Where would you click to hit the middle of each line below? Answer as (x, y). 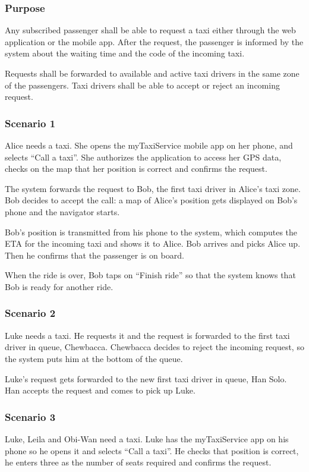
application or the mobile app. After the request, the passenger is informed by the (154, 41)
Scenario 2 (30, 313)
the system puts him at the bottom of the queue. (94, 358)
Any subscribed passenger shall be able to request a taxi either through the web (150, 30)
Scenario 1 (30, 123)
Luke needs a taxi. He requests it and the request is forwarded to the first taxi (147, 335)
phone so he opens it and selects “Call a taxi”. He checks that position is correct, (152, 450)
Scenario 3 (30, 416)
